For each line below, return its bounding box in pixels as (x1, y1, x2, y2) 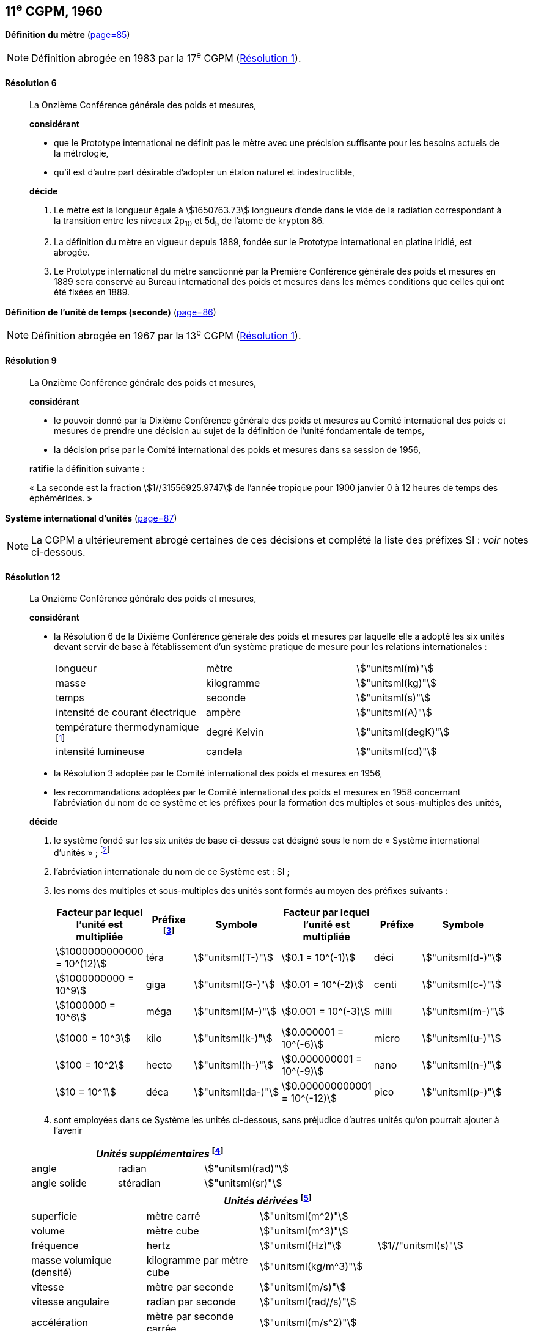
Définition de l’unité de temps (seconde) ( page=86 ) (5, 307, 216, 318)
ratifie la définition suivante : (29, 463, 145, 474)
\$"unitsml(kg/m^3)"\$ (260, 1259, 363, 1272)
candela (205, 745, 243, 758)
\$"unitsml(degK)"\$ (356, 726, 450, 739)
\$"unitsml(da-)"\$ (194, 1085, 279, 1098)
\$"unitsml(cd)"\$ (356, 745, 437, 758)
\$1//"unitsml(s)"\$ (378, 1239, 463, 1252)
